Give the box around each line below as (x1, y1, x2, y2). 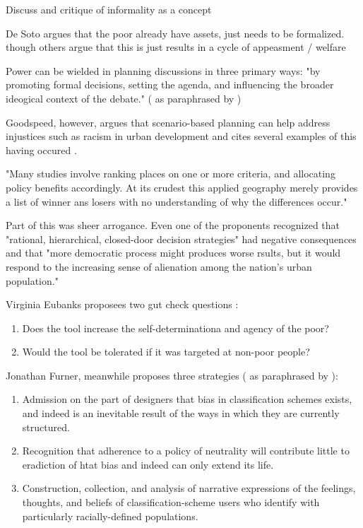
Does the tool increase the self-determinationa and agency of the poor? (22, 320, 329, 335)
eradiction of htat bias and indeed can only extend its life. (22, 457, 274, 471)
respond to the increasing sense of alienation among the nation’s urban (6, 259, 312, 274)
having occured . (6, 142, 77, 157)
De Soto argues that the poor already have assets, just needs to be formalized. (6, 25, 345, 40)
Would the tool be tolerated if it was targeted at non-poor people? (22, 344, 310, 359)
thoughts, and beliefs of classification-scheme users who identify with (22, 495, 320, 510)
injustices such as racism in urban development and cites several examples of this (6, 129, 357, 143)
